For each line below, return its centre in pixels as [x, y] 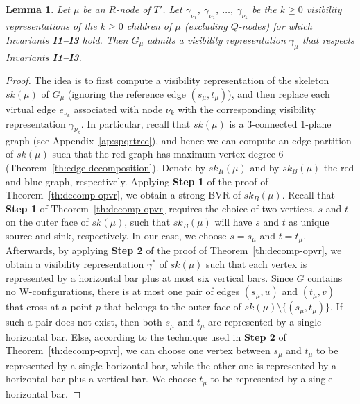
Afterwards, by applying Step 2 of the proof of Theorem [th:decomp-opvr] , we [174, 250]
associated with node [118, 109]
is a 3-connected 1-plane [280, 123]
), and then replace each [279, 93]
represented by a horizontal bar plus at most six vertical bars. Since [149, 277]
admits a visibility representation [216, 39]
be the [264, 9]
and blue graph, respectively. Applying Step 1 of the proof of [137, 181]
